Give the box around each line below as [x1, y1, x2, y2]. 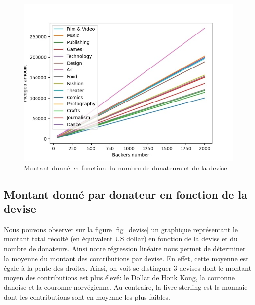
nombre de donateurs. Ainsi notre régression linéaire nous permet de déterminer [4, 243, 246, 253]
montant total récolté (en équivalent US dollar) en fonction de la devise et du [4, 234, 238, 244]
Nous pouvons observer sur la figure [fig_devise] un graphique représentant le [4, 224, 238, 234]
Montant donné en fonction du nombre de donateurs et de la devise [24, 162, 227, 172]
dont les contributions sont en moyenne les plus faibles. [4, 291, 170, 302]
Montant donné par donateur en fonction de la [4, 186, 247, 202]
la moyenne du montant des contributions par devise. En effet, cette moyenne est [4, 253, 249, 263]
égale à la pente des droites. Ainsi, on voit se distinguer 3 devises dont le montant [4, 263, 252, 273]
